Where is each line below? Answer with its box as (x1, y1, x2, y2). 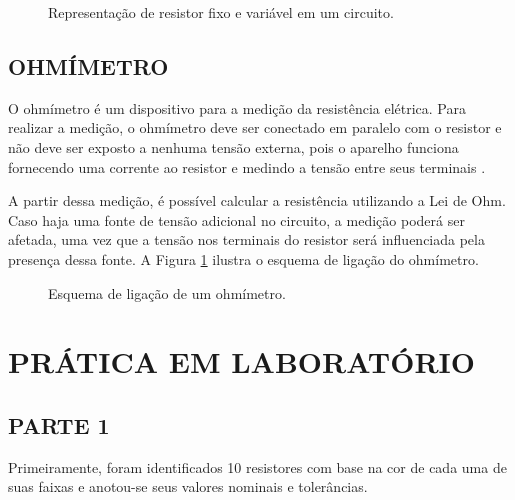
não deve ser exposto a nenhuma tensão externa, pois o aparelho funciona (8, 136, 459, 157)
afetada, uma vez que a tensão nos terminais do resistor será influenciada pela (8, 229, 485, 250)
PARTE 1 (8, 409, 110, 440)
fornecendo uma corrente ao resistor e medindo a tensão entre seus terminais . (8, 156, 486, 177)
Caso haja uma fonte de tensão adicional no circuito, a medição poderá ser (8, 209, 465, 230)
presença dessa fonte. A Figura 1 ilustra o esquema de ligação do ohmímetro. (8, 248, 479, 269)
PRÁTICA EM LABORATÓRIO (8, 341, 475, 382)
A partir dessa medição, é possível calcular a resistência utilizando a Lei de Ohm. (8, 190, 506, 211)
